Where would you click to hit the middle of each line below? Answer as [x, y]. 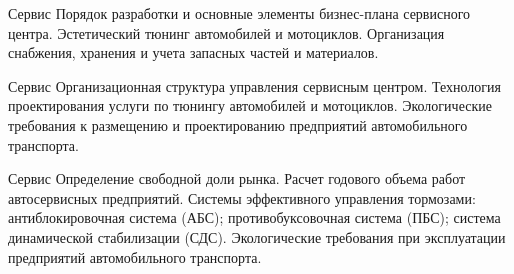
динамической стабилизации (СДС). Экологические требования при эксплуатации [257, 236]
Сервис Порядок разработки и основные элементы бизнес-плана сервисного [239, 13]
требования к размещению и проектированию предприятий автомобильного [238, 124]
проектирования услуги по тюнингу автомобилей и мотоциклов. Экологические [250, 105]
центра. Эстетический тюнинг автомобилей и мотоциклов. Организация [226, 32]
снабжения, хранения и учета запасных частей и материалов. [193, 52]
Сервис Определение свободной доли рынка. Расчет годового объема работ [237, 178]
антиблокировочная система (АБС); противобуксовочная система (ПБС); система [254, 217]
